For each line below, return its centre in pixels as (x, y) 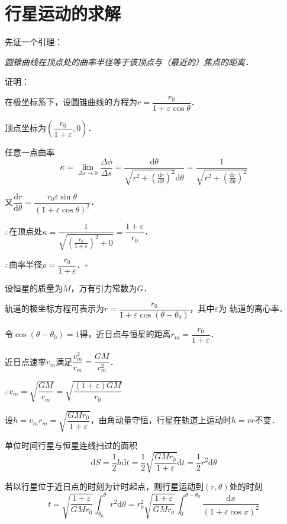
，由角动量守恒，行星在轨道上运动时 (161, 420)
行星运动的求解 (63, 13)
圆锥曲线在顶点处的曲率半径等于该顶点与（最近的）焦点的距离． (129, 61)
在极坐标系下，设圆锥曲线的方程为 (71, 102)
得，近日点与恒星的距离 (125, 334)
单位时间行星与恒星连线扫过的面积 (71, 445)
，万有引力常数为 (104, 288)
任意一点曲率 (30, 152)
